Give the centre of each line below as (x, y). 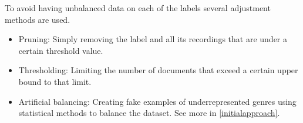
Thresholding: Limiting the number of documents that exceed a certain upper (158, 70)
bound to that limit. (55, 81)
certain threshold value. (61, 50)
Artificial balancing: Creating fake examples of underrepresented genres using (157, 101)
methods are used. (38, 19)
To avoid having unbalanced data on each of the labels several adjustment (138, 8)
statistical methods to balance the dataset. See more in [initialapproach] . (149, 113)
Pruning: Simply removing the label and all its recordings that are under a (153, 39)
